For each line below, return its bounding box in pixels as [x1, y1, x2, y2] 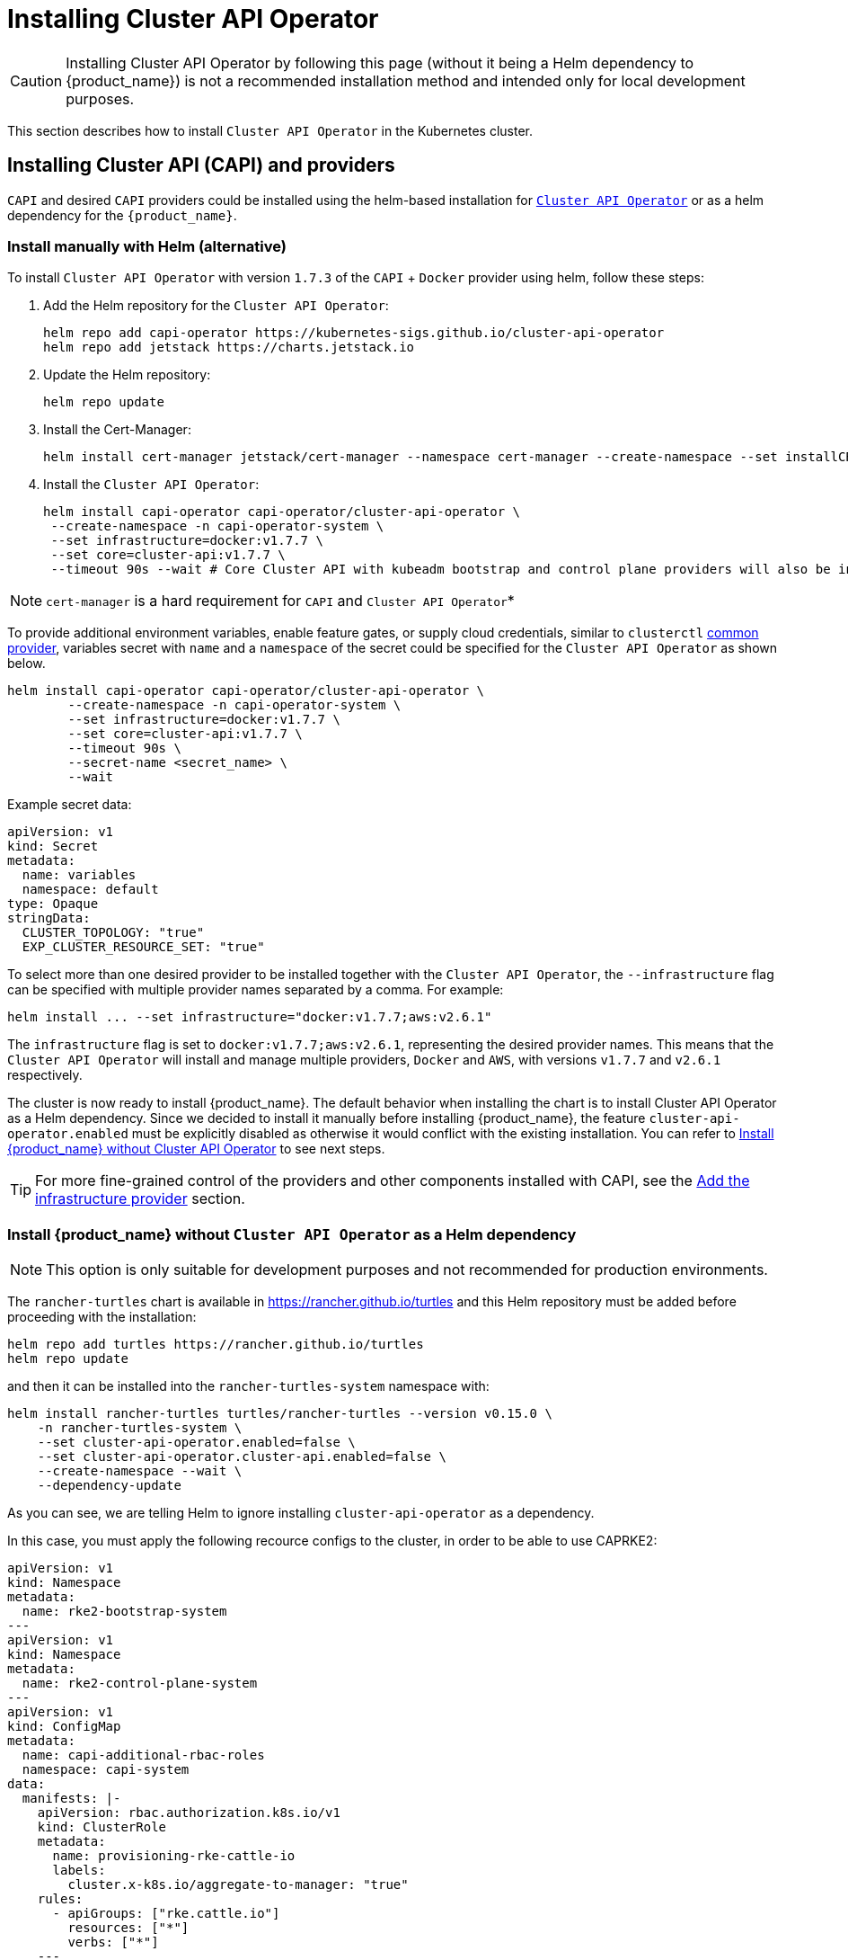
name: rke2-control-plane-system [22, 1676, 258, 1691]
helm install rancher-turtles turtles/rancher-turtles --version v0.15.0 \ [7, 1406, 552, 1421]
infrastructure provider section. [35, 1189, 245, 1208]
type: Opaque [7, 896, 99, 912]
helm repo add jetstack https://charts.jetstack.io [43, 340, 415, 355]
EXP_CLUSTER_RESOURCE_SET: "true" [22, 940, 265, 955]
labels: [52, 1863, 106, 1878]
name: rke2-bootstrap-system [22, 1604, 227, 1619]
